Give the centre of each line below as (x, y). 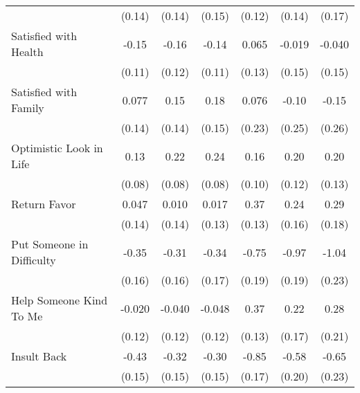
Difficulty (34, 260)
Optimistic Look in (57, 148)
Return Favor (44, 204)
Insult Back (39, 356)
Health (27, 52)
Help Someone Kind (60, 300)
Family (28, 108)
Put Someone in (50, 244)
